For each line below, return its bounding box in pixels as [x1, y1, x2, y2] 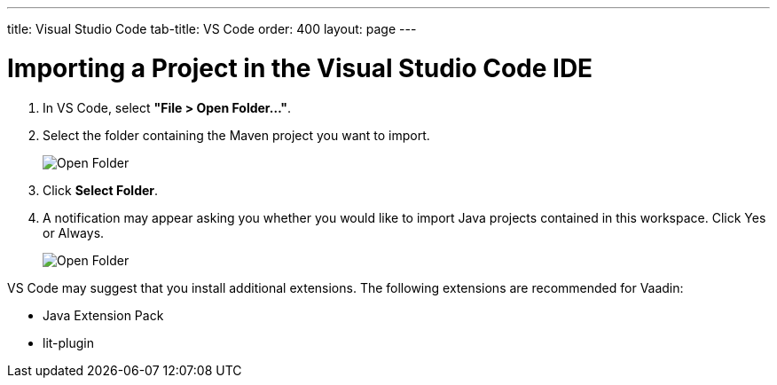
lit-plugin [43, 334, 95, 350]
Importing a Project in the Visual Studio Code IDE [7, 52, 593, 83]
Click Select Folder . [43, 182, 159, 198]
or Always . [43, 224, 105, 240]
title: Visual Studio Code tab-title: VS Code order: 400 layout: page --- [7, 21, 417, 36]
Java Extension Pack [43, 307, 164, 323]
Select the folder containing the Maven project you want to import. [43, 127, 430, 143]
